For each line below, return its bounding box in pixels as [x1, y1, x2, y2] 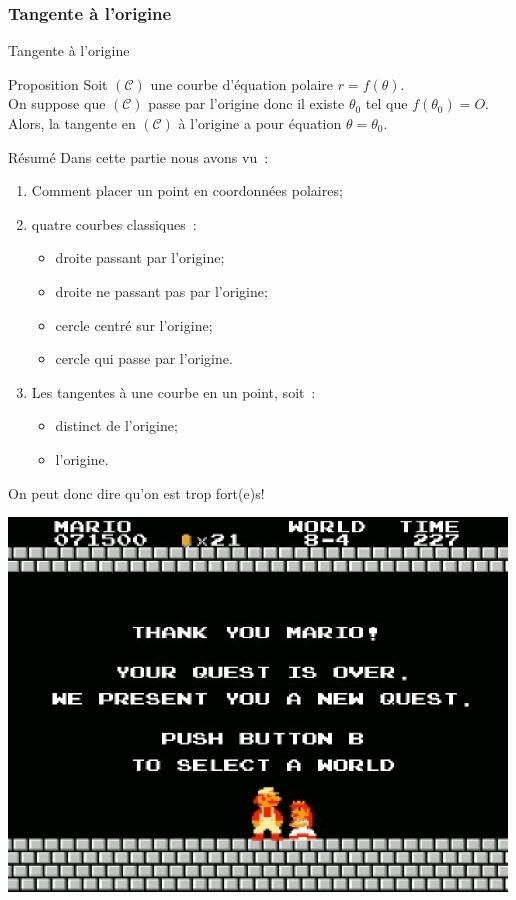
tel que [365, 93, 408, 114]
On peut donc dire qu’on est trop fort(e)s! [8, 482, 265, 503]
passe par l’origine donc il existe [148, 93, 345, 114]
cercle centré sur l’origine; [55, 314, 213, 335]
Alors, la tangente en [8, 113, 136, 133]
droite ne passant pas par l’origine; [55, 280, 268, 301]
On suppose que [8, 93, 106, 114]
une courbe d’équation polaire [150, 73, 333, 94]
